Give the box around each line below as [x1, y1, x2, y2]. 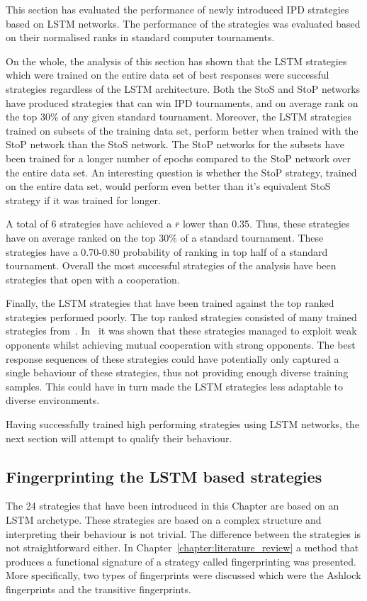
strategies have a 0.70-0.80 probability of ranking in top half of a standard [6, 244, 328, 259]
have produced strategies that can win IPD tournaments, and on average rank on [6, 95, 358, 110]
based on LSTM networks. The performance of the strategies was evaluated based [6, 16, 361, 30]
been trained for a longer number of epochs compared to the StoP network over [6, 150, 351, 165]
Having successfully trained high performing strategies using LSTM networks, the [6, 417, 360, 432]
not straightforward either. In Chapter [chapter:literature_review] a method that [6, 540, 359, 555]
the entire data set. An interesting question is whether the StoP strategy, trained [6, 164, 357, 179]
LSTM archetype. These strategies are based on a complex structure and [6, 512, 322, 527]
